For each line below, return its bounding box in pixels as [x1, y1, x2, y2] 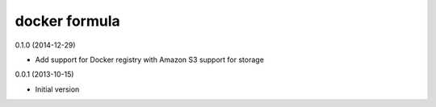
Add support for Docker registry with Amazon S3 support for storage [35, 55, 264, 64]
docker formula [15, 12, 120, 30]
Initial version [35, 84, 80, 94]
